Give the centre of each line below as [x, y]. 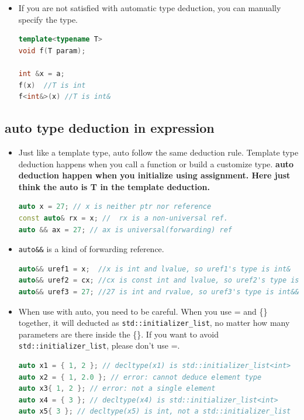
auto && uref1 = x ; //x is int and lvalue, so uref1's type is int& [155, 269]
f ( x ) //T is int [52, 85]
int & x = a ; [42, 73]
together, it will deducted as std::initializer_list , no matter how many [154, 323]
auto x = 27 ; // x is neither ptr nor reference [115, 207]
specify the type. [48, 19]
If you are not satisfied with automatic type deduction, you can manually [150, 8]
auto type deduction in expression [110, 128]
